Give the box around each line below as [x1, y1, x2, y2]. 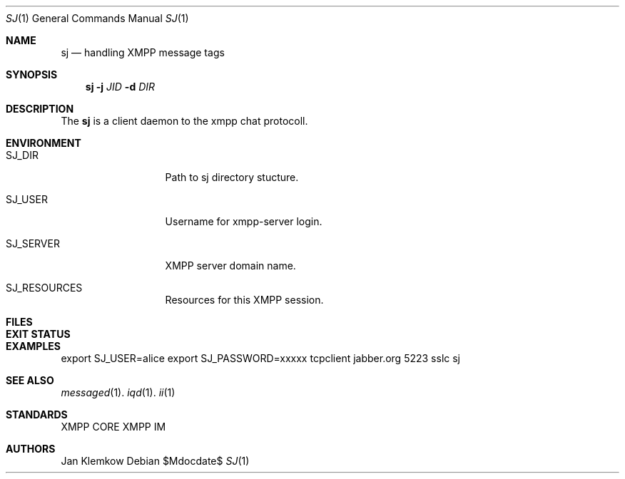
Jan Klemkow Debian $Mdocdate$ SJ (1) [61, 455, 250, 467]
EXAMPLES [6, 340, 61, 352]
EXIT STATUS [6, 328, 71, 340]
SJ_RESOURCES [6, 282, 83, 294]
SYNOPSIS [6, 68, 58, 81]
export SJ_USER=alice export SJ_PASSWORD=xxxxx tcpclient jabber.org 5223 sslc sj [61, 352, 460, 364]
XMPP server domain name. [165, 259, 296, 272]
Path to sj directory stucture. [165, 171, 299, 183]
